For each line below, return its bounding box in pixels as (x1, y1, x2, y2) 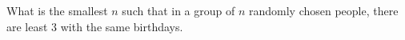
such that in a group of (122, 2, 235, 18)
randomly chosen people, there (248, 2, 399, 18)
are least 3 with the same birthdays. (6, 18, 183, 34)
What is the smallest (6, 2, 108, 18)
